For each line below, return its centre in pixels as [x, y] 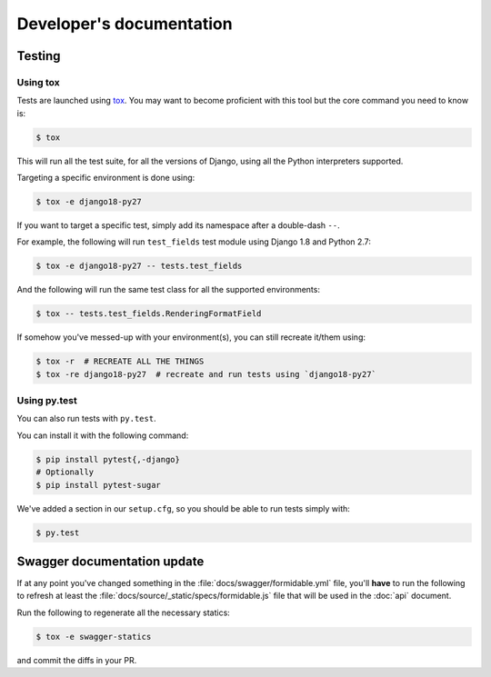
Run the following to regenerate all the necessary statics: [124, 612]
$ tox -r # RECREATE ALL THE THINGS [120, 362]
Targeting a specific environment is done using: [106, 178]
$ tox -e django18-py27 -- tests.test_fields [139, 266]
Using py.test [47, 401]
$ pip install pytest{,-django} [108, 459]
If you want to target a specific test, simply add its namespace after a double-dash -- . [178, 225]
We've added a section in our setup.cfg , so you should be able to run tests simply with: [183, 508]
